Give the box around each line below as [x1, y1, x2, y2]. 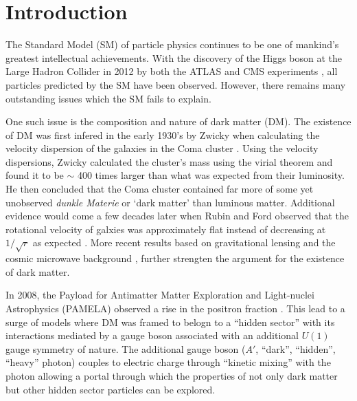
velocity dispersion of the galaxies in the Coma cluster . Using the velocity [5, 141, 319, 155]
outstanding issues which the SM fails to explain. [5, 91, 211, 105]
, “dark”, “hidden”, [255, 341, 336, 356]
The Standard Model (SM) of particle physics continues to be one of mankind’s [5, 37, 339, 52]
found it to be [5, 168, 64, 182]
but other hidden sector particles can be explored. [5, 382, 216, 396]
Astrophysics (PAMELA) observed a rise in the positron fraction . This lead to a [5, 301, 345, 315]
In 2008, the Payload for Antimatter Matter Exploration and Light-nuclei [5, 288, 314, 302]
